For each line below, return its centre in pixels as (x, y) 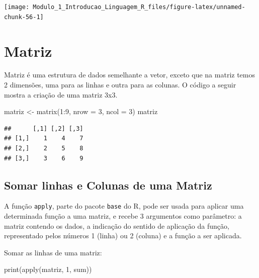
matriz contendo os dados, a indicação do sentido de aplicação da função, (117, 225)
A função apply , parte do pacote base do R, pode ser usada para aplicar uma (124, 206)
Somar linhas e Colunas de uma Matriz (108, 185)
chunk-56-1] (24, 17)
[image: (17, 7)
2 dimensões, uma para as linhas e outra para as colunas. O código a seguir (120, 85)
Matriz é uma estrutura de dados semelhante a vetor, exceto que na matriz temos (129, 75)
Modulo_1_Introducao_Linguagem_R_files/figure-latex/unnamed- (139, 7)
